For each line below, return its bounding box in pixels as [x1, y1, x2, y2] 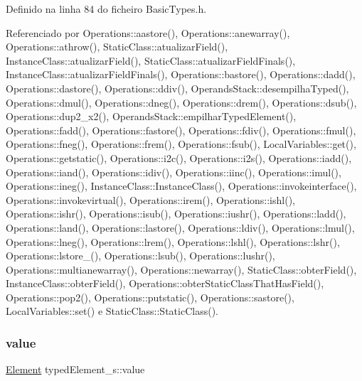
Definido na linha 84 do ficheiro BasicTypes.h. [6, 1, 207, 16]
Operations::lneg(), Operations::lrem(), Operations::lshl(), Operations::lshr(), [6, 234, 340, 249]
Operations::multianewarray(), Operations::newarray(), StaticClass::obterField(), [6, 262, 357, 277]
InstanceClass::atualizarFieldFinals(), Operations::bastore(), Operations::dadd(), [6, 67, 356, 82]
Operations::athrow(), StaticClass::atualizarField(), [6, 39, 228, 54]
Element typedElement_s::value [6, 362, 145, 377]
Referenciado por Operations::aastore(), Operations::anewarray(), [6, 25, 290, 40]
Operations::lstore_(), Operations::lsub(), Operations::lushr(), [6, 248, 275, 263]
